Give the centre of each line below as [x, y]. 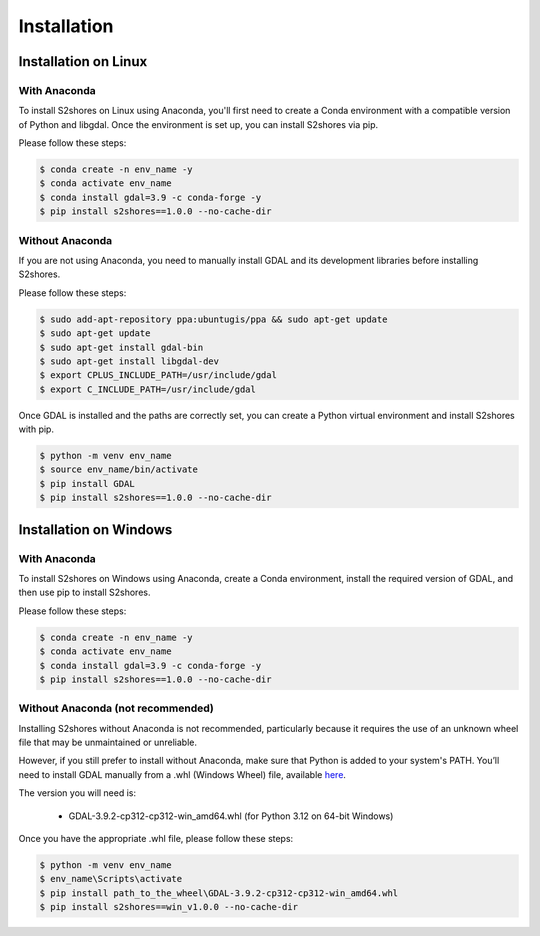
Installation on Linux [83, 61]
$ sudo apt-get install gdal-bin [121, 347]
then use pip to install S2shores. [84, 592]
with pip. [36, 429]
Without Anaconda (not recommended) [116, 708]
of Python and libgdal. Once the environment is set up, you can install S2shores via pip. [198, 124]
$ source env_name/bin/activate [119, 469]
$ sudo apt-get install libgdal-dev [129, 361]
